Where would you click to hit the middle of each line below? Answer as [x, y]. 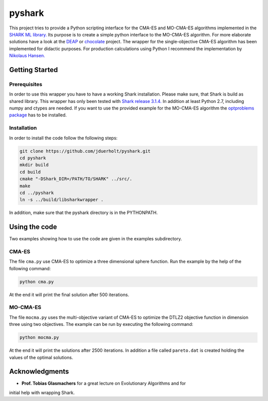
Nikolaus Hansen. [27, 56]
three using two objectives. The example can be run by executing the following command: [101, 324]
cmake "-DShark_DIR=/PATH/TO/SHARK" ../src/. [76, 179]
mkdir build [34, 165]
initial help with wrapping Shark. [42, 393]
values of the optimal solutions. [41, 357]
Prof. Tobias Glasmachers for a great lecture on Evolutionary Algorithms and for [104, 384]
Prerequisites [26, 84]
